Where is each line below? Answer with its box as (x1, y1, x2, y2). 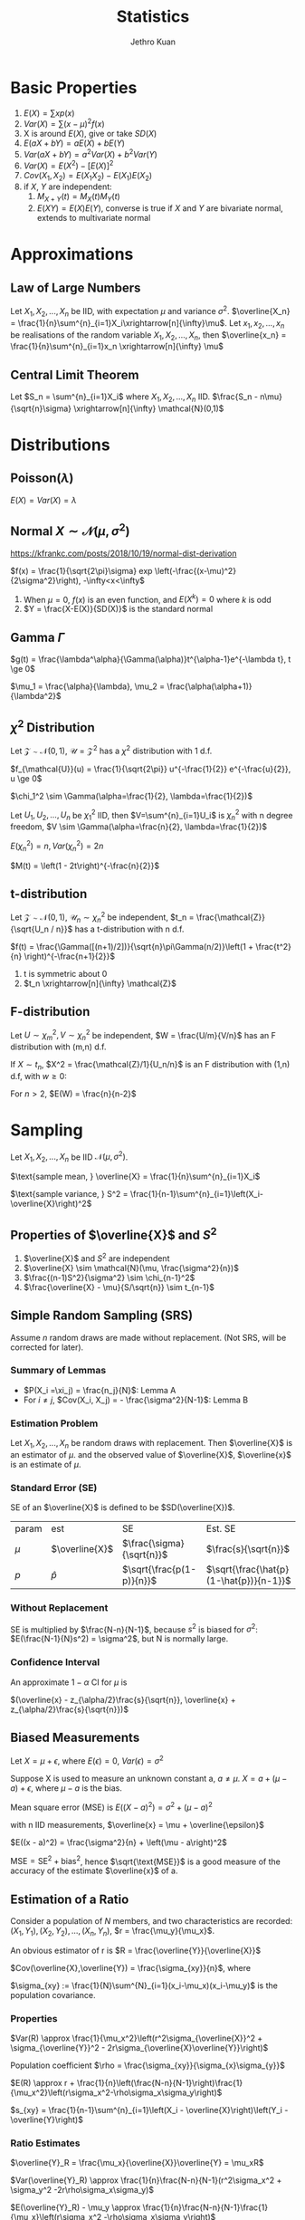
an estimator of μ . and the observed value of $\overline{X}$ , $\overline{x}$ (10, 1449, 292, 1459)
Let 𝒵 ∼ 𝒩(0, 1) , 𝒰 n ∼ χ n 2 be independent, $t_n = (10, 910, 195, 924)
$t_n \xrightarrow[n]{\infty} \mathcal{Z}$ (23, 978, 177, 989)
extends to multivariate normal (36, 213, 151, 224)
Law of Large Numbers (10, 280, 141, 295)
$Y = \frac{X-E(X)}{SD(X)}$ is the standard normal (23, 604, 214, 615)
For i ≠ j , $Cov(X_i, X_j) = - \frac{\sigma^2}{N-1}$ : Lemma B (23, 1394, 249, 1405)
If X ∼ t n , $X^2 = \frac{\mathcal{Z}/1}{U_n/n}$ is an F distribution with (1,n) (10, 1059, 291, 1072)
